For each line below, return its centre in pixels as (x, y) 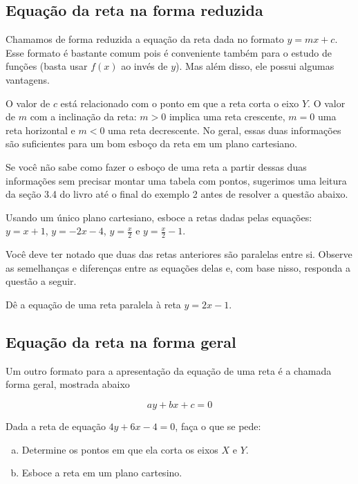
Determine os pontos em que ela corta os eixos (120, 449)
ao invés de (144, 66)
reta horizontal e (40, 130)
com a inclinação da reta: (83, 117)
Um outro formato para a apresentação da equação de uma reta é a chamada (169, 370)
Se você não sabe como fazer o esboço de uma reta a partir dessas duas (156, 166)
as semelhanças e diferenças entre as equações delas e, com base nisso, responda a (178, 267)
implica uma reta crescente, (227, 117)
